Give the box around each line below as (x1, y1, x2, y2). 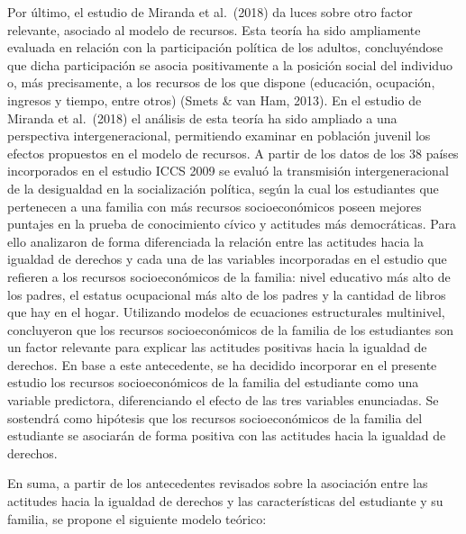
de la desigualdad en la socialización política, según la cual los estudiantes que (7, 178, 439, 197)
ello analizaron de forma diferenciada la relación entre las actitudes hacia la (7, 231, 424, 250)
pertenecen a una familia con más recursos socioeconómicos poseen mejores (7, 196, 422, 215)
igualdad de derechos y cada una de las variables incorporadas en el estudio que (7, 249, 447, 268)
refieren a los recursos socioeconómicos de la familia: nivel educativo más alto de (7, 267, 451, 285)
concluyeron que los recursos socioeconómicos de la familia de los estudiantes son (7, 320, 454, 339)
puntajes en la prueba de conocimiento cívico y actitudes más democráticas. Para (7, 214, 456, 233)
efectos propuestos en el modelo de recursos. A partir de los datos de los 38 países (7, 143, 459, 162)
